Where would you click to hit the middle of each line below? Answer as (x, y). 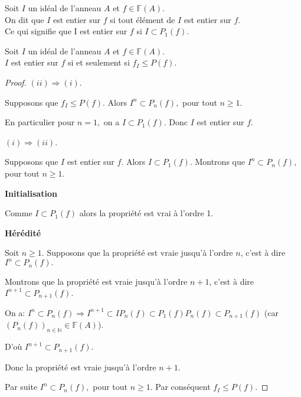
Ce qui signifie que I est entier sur (66, 31)
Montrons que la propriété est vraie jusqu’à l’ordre (96, 282)
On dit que (24, 19)
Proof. (16, 82)
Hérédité (23, 232)
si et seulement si (99, 62)
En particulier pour (40, 122)
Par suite (21, 387)
